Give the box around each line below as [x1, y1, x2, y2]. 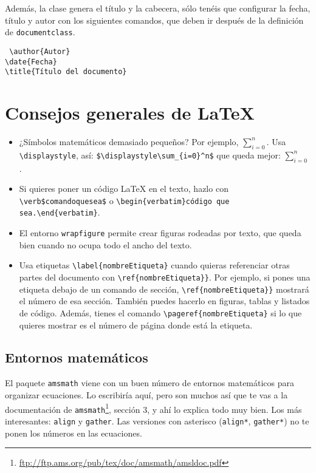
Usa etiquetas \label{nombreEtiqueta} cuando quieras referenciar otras [19, 259, 290, 271]
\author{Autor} [9, 47, 70, 56]
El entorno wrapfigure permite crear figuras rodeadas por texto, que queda [19, 226, 301, 239]
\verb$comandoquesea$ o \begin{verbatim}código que [19, 194, 230, 206]
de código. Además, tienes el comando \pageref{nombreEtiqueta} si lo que [19, 306, 302, 319]
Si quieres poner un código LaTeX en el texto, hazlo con [19, 182, 228, 195]
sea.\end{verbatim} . [19, 206, 100, 219]
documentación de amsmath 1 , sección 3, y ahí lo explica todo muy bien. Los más [5, 401, 302, 415]
